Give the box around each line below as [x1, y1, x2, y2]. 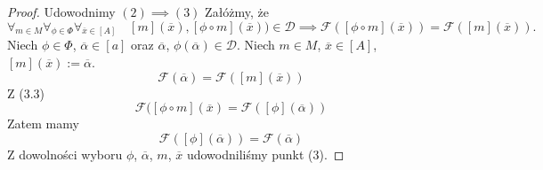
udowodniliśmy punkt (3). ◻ [186, 144, 344, 163]
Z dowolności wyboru [7, 144, 123, 163]
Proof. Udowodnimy [7, 3, 116, 20]
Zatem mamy [7, 114, 79, 133]
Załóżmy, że [205, 3, 270, 20]
